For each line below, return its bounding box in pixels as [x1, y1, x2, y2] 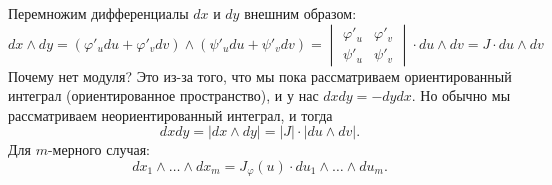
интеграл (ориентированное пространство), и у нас [8, 85, 319, 106]
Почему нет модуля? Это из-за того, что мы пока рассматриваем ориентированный [8, 65, 512, 86]
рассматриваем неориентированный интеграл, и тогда [8, 104, 333, 125]
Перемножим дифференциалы [8, 3, 189, 23]
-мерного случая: [47, 139, 151, 160]
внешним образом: [244, 3, 357, 23]
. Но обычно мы [411, 85, 511, 106]
